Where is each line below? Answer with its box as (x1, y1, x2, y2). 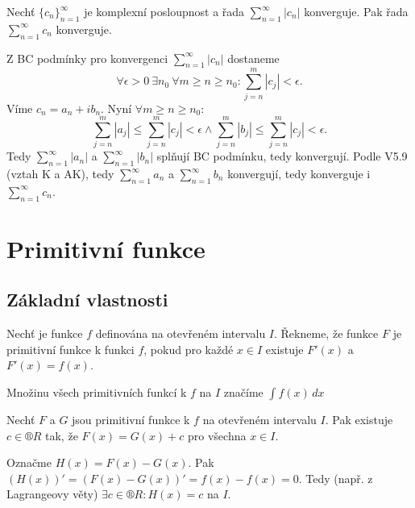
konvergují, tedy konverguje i (227, 165, 371, 182)
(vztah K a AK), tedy (6, 165, 114, 182)
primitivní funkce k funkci (6, 340, 135, 357)
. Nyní (101, 99, 132, 116)
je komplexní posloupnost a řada (84, 3, 245, 19)
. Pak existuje (325, 410, 393, 427)
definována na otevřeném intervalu (95, 325, 266, 342)
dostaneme (227, 49, 280, 66)
